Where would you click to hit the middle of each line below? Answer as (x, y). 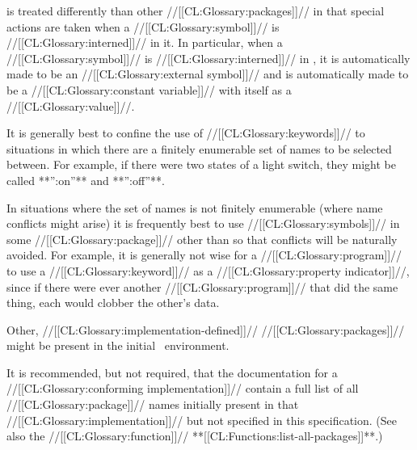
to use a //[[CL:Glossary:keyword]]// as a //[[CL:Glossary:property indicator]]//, (208, 270)
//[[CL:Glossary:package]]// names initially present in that (153, 404)
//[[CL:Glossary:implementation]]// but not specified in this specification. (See (202, 420)
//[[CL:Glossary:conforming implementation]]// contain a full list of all (183, 388)
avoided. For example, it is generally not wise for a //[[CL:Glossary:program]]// (204, 255)
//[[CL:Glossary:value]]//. (71, 105)
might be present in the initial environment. (118, 345)
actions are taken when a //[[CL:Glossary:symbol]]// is (143, 26)
